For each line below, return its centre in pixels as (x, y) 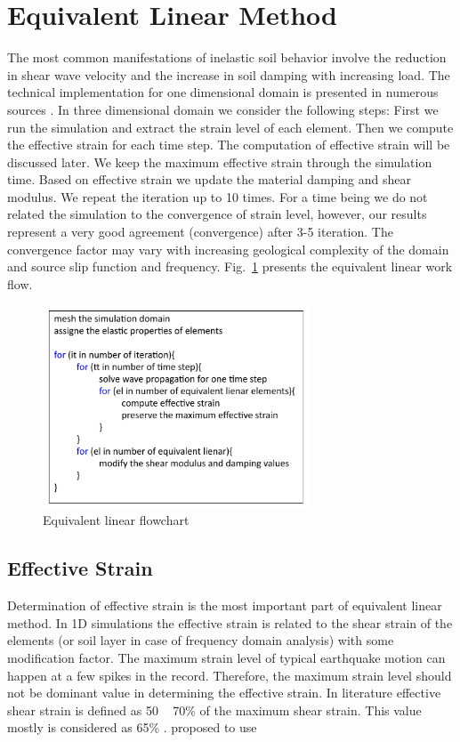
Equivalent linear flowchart (116, 520)
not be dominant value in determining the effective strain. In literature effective (224, 693)
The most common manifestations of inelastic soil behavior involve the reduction (227, 57)
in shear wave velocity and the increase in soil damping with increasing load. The (229, 74)
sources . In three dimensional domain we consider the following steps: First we (223, 109)
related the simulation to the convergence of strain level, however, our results (217, 214)
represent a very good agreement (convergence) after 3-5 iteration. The (200, 232)
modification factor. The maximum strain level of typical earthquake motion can (226, 657)
